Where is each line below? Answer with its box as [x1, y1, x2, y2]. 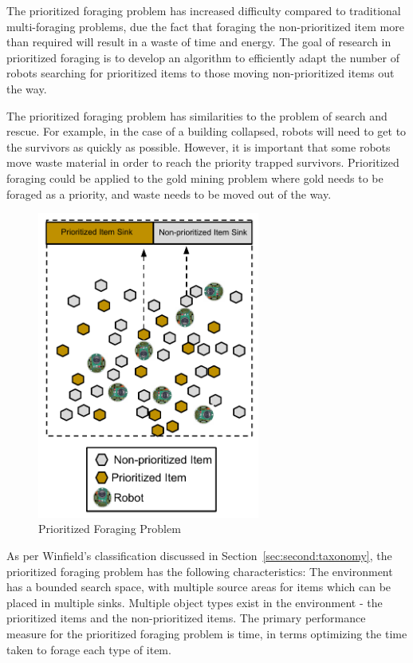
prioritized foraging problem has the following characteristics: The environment [6, 562, 393, 579]
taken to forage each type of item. [6, 641, 171, 657]
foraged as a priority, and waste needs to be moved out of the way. [6, 185, 332, 202]
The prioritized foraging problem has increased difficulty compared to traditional [6, 2, 401, 18]
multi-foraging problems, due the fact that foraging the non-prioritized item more [6, 18, 404, 34]
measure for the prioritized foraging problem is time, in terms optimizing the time [6, 625, 407, 641]
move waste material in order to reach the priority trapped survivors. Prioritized [6, 154, 399, 171]
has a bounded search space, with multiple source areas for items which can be [6, 578, 391, 595]
